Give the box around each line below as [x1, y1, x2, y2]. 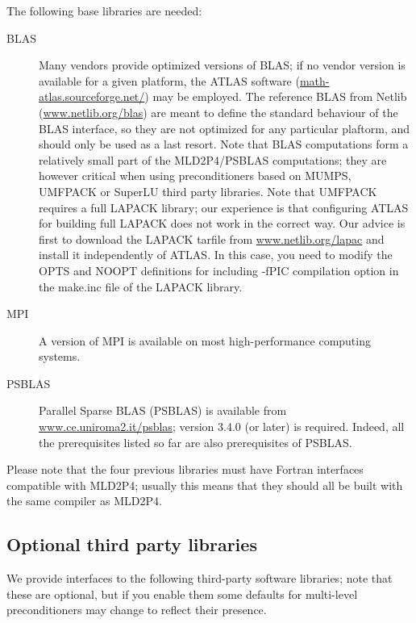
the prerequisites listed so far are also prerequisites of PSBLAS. [39, 433, 352, 450]
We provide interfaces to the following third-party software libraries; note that [6, 570, 393, 587]
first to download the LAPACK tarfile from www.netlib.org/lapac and [39, 230, 385, 247]
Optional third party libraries [6, 532, 257, 557]
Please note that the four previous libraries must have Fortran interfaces [6, 461, 364, 478]
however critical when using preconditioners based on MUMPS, [39, 167, 352, 184]
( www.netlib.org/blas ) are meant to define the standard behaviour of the [39, 103, 398, 120]
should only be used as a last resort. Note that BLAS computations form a [39, 136, 409, 153]
